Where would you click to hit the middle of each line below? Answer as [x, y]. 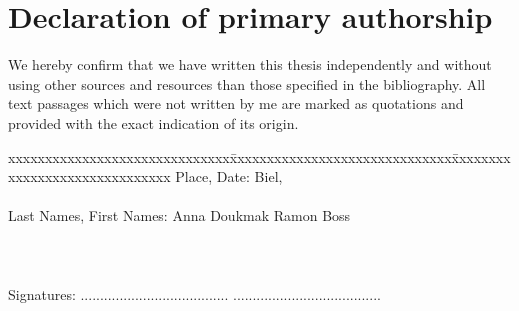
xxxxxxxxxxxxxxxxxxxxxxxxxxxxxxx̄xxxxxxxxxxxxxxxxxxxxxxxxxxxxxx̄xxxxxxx [259, 156]
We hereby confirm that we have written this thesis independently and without [250, 64]
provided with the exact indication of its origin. [153, 122]
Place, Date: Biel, [229, 176]
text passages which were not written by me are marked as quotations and [236, 103]
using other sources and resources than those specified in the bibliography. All [247, 83]
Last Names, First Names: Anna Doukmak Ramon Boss [179, 215]
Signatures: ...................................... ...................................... [194, 293]
